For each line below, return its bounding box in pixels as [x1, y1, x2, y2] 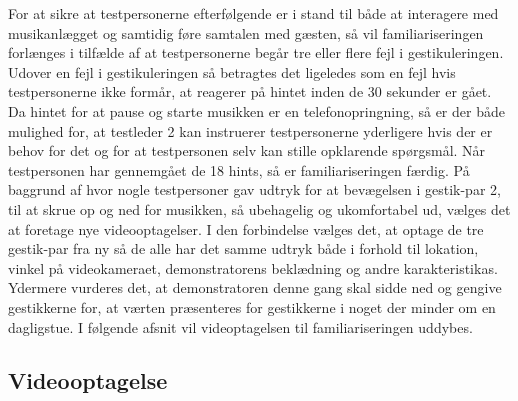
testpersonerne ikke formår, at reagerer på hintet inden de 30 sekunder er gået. [8, 81, 492, 102]
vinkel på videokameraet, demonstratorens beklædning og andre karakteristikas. [8, 257, 498, 278]
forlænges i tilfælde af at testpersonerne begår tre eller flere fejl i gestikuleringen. [8, 42, 504, 63]
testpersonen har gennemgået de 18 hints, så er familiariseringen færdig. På [8, 159, 470, 180]
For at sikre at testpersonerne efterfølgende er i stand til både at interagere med [8, 3, 499, 23]
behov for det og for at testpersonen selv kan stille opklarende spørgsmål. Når [8, 140, 486, 161]
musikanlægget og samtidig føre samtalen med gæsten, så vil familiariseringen [8, 22, 484, 43]
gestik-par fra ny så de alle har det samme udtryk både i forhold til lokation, [8, 238, 479, 259]
